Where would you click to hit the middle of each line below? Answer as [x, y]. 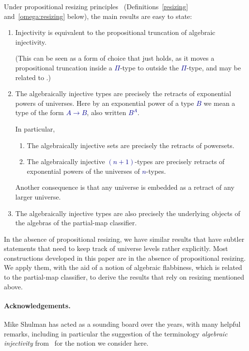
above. [13, 286]
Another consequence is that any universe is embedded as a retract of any [125, 187]
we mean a [219, 103]
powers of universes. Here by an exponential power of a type [105, 103]
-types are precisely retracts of [180, 161]
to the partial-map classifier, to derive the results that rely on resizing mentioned [124, 277]
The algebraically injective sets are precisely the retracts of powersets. [131, 145]
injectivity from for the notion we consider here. [76, 343]
